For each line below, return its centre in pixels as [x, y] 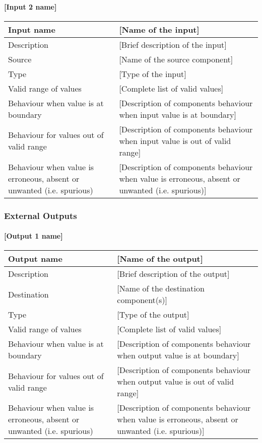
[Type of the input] [153, 73]
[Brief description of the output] [173, 274]
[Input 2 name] [30, 6]
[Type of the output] [153, 315]
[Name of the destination [161, 288]
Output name [35, 259]
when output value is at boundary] [178, 355]
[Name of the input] [159, 29]
